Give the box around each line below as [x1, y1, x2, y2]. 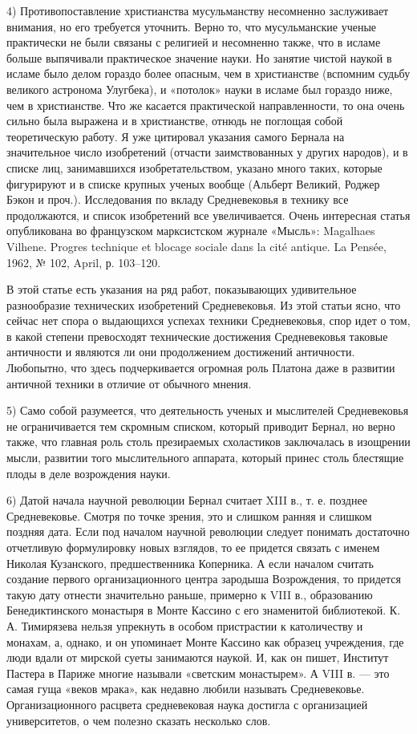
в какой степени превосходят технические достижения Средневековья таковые [6, 327, 388, 344]
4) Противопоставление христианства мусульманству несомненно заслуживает [6, 2, 389, 18]
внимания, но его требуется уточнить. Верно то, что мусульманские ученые [6, 18, 377, 34]
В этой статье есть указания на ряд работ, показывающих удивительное [6, 281, 357, 298]
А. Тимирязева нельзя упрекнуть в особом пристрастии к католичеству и [6, 617, 363, 634]
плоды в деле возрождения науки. [6, 464, 171, 481]
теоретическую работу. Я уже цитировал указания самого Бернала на [6, 128, 345, 144]
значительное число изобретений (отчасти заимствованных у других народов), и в [6, 144, 408, 160]
